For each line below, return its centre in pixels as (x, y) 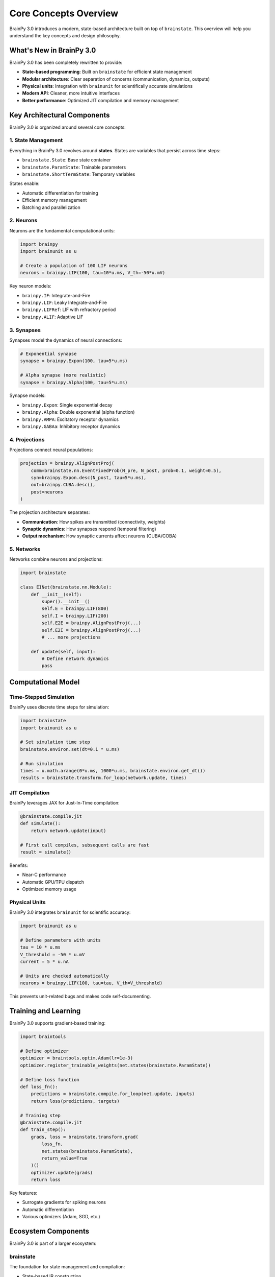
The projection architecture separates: (50, 512)
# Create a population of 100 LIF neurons (74, 265)
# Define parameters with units (61, 940)
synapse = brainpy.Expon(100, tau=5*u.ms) (74, 361)
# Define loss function (50, 1080)
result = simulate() (46, 852)
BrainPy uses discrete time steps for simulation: (59, 707)
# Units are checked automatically (64, 976)
